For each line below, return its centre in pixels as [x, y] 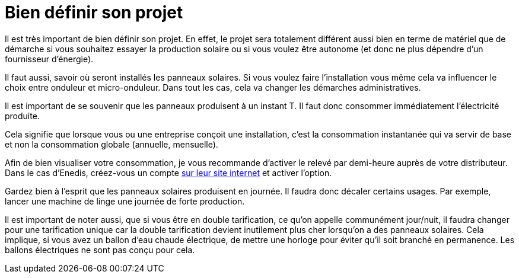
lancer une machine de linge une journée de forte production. [125, 201]
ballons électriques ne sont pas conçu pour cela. [100, 250]
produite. [22, 116]
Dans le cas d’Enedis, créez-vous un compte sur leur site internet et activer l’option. [168, 172]
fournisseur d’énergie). [49, 59]
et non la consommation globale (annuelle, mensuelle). [112, 144]
